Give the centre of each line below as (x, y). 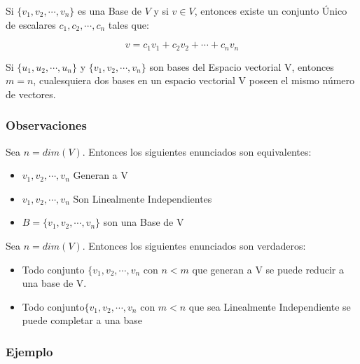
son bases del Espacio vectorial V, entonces (242, 66)
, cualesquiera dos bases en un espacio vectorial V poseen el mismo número (194, 80)
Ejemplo (29, 351)
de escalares (31, 24)
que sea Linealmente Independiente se (270, 306)
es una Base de (110, 11)
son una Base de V (144, 222)
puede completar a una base (82, 320)
